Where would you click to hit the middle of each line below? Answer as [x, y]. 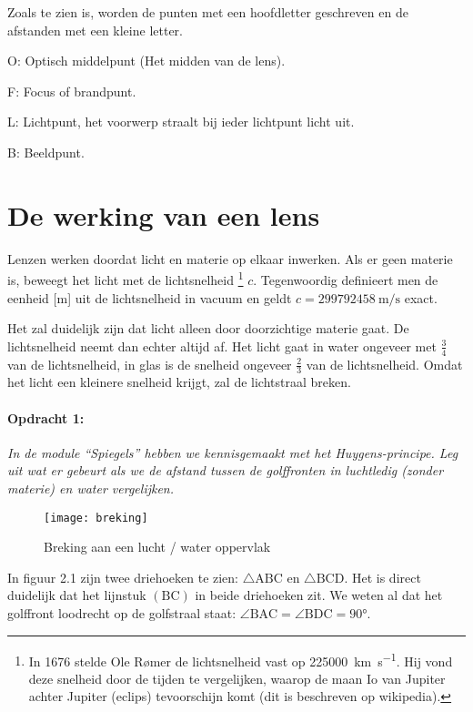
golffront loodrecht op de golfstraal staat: [122, 612]
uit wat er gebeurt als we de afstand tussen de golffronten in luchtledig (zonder [226, 470]
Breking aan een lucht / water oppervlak [157, 547]
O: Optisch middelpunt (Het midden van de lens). [146, 61]
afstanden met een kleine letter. [95, 30]
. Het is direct [382, 577]
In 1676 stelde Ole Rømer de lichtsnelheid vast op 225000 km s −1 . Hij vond [241, 659]
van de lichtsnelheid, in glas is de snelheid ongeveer [150, 364]
